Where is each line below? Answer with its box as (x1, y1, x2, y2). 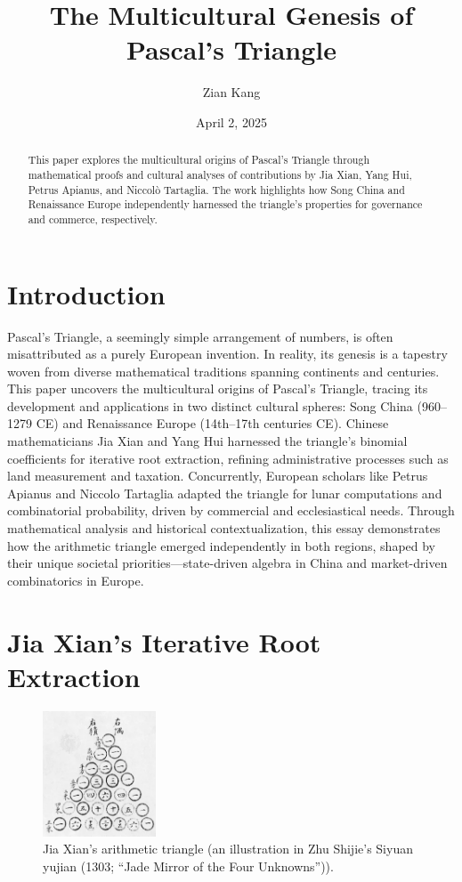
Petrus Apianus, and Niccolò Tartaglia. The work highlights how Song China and (28, 182, 405, 197)
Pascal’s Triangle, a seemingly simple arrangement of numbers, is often (7, 327, 393, 345)
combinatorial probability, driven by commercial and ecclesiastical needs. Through (7, 501, 455, 520)
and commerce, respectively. (28, 211, 158, 226)
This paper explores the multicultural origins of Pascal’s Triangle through (28, 152, 370, 167)
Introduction (7, 275, 166, 312)
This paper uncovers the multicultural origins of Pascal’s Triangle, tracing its (7, 379, 428, 398)
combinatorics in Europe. (7, 570, 144, 589)
